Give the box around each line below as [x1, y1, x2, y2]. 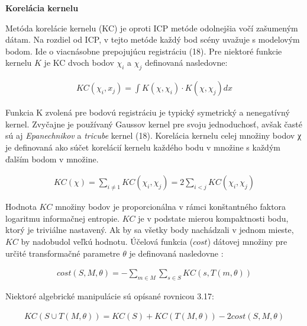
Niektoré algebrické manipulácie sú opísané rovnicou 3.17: [5, 290, 214, 302]
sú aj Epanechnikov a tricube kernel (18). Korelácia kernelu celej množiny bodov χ [5, 129, 302, 142]
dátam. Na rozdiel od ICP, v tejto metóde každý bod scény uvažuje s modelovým [5, 33, 300, 46]
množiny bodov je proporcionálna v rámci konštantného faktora [55, 200, 286, 213]
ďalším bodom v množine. [5, 152, 99, 165]
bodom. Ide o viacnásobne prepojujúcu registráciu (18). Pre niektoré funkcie [5, 44, 282, 57]
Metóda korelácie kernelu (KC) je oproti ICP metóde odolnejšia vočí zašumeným [5, 21, 298, 34]
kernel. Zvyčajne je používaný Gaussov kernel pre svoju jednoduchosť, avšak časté [5, 117, 302, 130]
